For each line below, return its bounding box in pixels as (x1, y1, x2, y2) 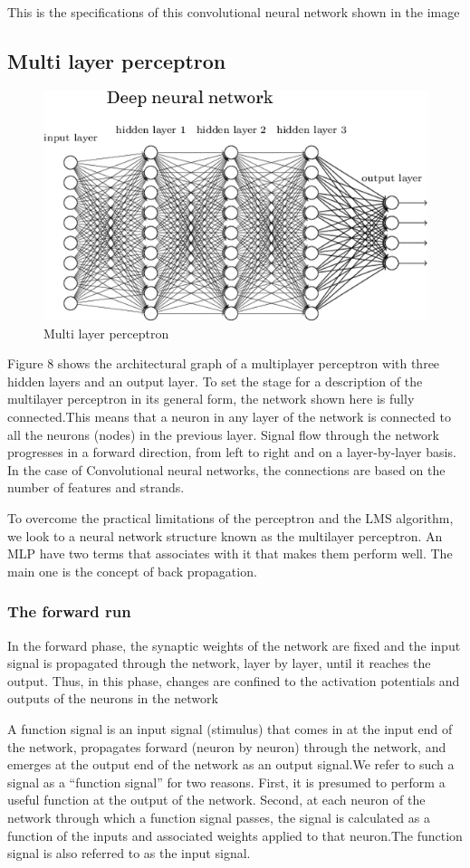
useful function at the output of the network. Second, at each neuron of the (7, 790, 426, 809)
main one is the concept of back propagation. (7, 561, 257, 580)
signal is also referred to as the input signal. (7, 844, 251, 863)
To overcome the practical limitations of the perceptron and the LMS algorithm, (7, 508, 454, 527)
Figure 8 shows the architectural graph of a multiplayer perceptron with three (7, 354, 440, 373)
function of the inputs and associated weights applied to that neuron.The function (7, 825, 463, 844)
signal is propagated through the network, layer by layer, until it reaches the (7, 653, 431, 672)
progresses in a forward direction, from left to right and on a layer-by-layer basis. (7, 443, 456, 462)
